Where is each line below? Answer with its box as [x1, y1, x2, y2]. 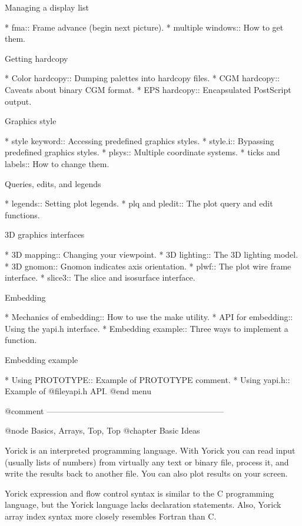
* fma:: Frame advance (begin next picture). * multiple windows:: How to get [5, 21, 284, 33]
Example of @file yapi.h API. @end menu [5, 385, 151, 397]
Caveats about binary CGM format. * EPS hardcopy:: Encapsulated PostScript [5, 83, 291, 95]
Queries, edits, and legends [5, 177, 101, 189]
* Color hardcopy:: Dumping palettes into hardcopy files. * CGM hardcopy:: [5, 72, 280, 84]
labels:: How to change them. [5, 157, 109, 169]
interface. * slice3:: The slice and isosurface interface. [5, 271, 195, 284]
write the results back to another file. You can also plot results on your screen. [5, 467, 288, 480]
